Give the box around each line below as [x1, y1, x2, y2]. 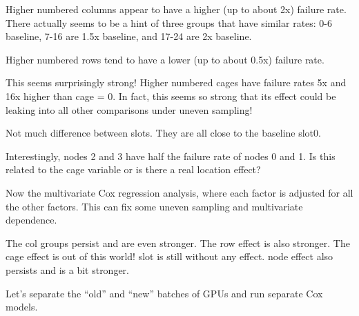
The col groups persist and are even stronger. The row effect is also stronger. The [6, 235, 350, 250]
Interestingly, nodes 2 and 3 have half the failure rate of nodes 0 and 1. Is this [6, 148, 336, 163]
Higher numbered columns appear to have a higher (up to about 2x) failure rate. [6, 2, 347, 16]
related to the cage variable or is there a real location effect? [6, 162, 261, 177]
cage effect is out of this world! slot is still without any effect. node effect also [6, 249, 333, 264]
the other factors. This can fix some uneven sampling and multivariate [6, 199, 303, 213]
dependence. [6, 213, 57, 227]
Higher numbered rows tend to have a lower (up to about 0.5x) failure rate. [6, 52, 324, 66]
